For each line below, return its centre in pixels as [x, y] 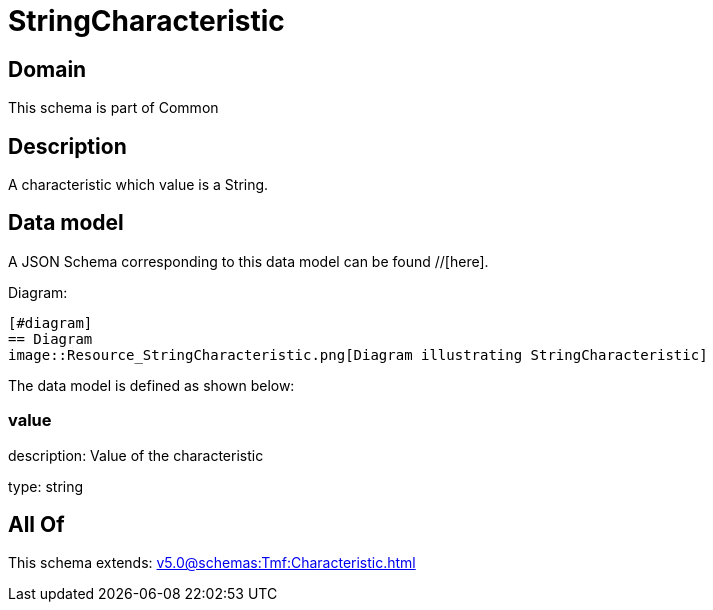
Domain [47, 69]
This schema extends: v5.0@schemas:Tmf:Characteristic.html [212, 563]
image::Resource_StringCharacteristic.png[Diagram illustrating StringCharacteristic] [358, 354]
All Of [36, 525]
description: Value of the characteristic [136, 455]
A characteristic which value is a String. [138, 185]
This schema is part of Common [113, 108]
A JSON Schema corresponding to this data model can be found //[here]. [248, 261]
